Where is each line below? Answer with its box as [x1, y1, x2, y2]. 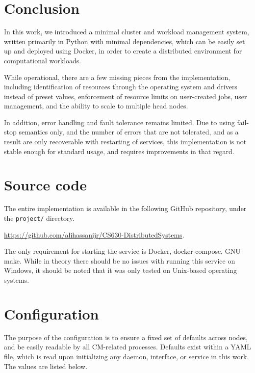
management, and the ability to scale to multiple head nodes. [4, 101, 188, 111]
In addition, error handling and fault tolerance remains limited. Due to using [4, 117, 235, 127]
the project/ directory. [4, 213, 75, 223]
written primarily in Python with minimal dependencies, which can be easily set [4, 36, 245, 46]
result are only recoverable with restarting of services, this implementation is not [4, 136, 247, 147]
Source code [4, 175, 87, 195]
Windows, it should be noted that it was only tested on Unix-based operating [4, 265, 237, 275]
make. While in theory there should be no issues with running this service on [4, 255, 235, 266]
